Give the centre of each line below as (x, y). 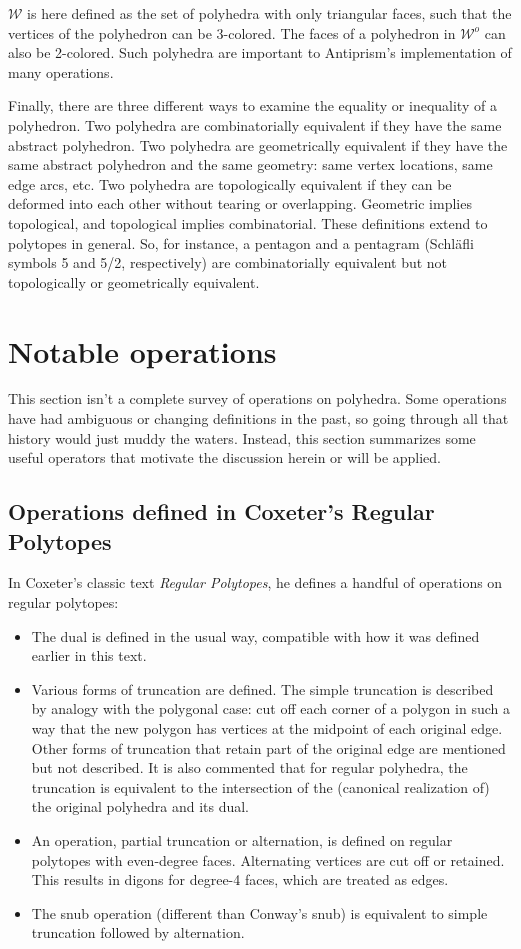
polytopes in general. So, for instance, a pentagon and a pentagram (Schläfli (241, 242)
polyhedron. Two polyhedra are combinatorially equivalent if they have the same (255, 124)
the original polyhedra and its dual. (140, 806)
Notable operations (142, 350)
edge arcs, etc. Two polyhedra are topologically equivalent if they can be (230, 183)
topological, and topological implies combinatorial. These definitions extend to (248, 222)
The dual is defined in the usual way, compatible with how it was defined (255, 635)
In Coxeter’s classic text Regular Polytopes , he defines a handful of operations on (255, 582)
